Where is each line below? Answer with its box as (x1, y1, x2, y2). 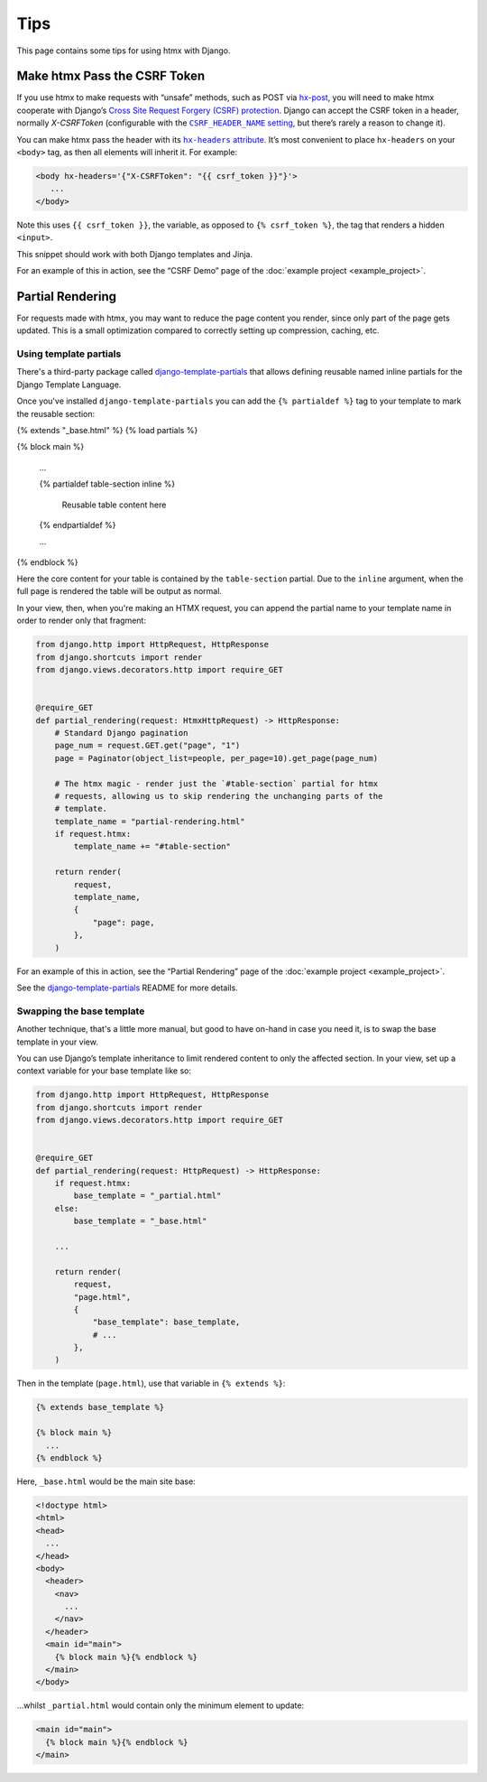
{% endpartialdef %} (39, 519, 116, 530)
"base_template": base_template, (92, 1317, 241, 1327)
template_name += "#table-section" (73, 841, 232, 852)
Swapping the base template (16, 1005, 145, 1017)
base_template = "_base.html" (73, 1216, 207, 1227)
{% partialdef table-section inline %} (39, 478, 176, 489)
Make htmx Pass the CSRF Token (16, 69, 206, 84)
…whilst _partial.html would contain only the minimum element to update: (16, 1700, 305, 1711)
